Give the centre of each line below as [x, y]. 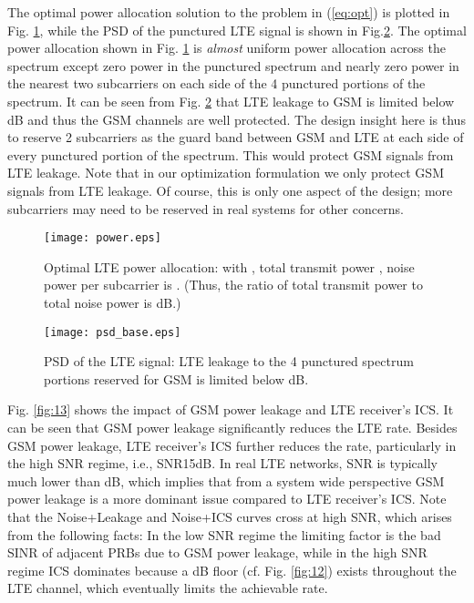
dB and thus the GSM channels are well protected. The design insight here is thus [237, 119]
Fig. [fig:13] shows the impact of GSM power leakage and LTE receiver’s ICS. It [231, 409]
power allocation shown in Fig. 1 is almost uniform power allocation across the [227, 48]
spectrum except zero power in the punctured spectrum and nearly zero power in [233, 65]
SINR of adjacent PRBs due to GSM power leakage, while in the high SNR [217, 552]
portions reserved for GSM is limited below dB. [176, 378]
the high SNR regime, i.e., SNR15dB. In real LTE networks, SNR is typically [222, 463]
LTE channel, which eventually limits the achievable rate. [168, 588]
